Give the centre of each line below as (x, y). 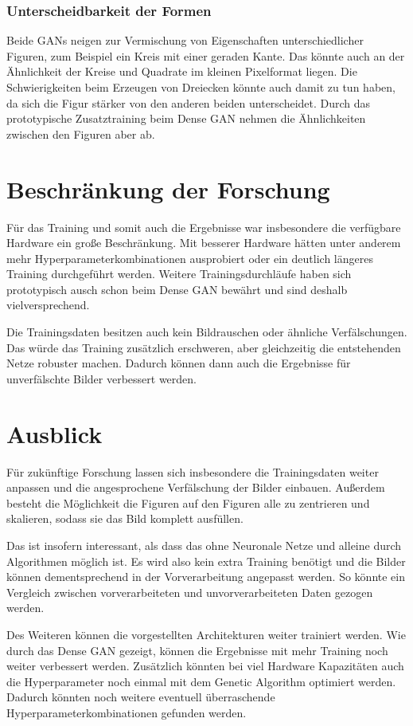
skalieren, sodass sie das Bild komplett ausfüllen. (125, 518)
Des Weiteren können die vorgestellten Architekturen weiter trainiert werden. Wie (206, 634)
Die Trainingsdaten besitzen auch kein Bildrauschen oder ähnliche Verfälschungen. (207, 332)
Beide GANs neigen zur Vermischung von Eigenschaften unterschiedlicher (185, 40)
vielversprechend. (48, 305)
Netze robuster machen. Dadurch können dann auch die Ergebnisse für (179, 363)
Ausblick (55, 433)
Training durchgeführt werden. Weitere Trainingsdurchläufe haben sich (179, 274)
